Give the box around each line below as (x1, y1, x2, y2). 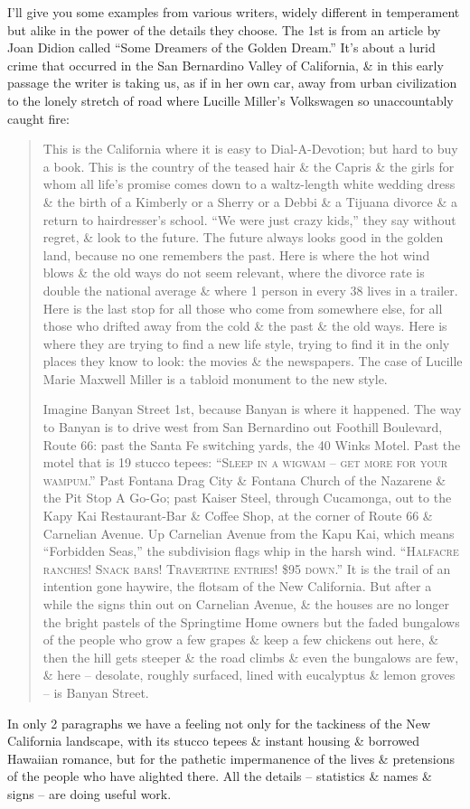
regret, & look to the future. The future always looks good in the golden (42, 228, 444, 247)
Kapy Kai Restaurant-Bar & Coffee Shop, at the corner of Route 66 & (42, 506, 433, 525)
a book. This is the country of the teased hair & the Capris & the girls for (42, 156, 455, 175)
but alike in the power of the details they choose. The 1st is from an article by (7, 20, 441, 39)
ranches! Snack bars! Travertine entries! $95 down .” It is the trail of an (42, 559, 451, 578)
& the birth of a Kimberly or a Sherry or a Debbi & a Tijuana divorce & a (42, 192, 458, 211)
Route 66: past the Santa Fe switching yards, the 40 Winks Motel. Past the (42, 435, 461, 454)
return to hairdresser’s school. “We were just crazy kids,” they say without (42, 210, 456, 229)
